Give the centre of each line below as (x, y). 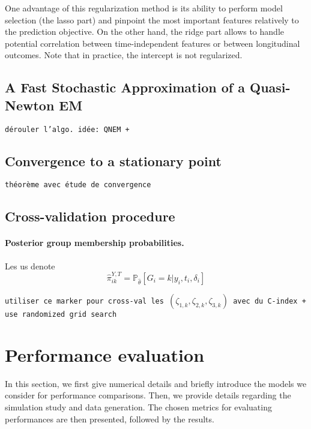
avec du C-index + (270, 301)
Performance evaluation (105, 354)
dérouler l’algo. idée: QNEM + (67, 129)
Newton (30, 105)
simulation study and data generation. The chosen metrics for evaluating (138, 406)
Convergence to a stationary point (113, 160)
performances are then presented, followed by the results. (110, 418)
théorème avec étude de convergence (78, 185)
